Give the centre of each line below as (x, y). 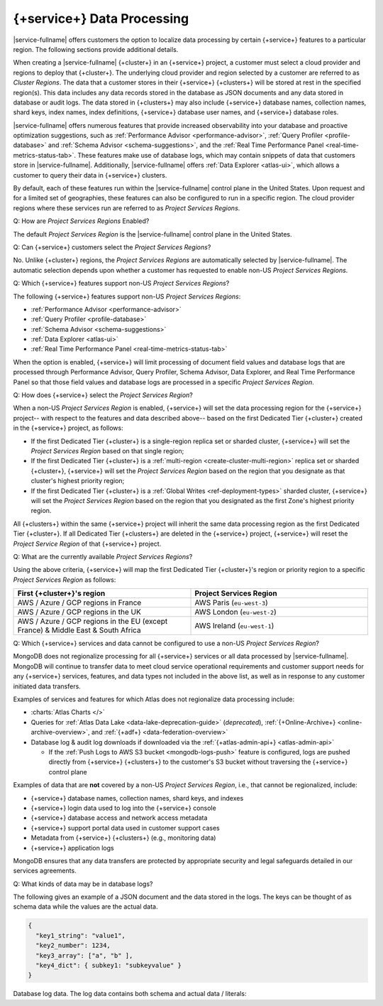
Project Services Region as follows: (65, 580)
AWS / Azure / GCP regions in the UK (79, 612)
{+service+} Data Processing (101, 18)
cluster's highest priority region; (78, 481)
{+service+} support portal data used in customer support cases (125, 828)
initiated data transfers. (47, 686)
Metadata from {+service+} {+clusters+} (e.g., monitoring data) (123, 838)
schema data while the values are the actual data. (86, 907)
